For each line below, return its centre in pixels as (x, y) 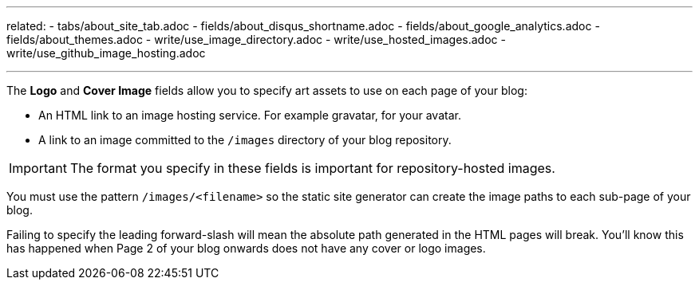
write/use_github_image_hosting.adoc (106, 53)
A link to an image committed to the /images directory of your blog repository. (245, 140)
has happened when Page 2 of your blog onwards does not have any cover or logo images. (246, 248)
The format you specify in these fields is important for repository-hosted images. (312, 168)
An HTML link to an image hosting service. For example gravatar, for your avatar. (250, 115)
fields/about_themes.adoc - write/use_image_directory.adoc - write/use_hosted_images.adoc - (256, 39)
